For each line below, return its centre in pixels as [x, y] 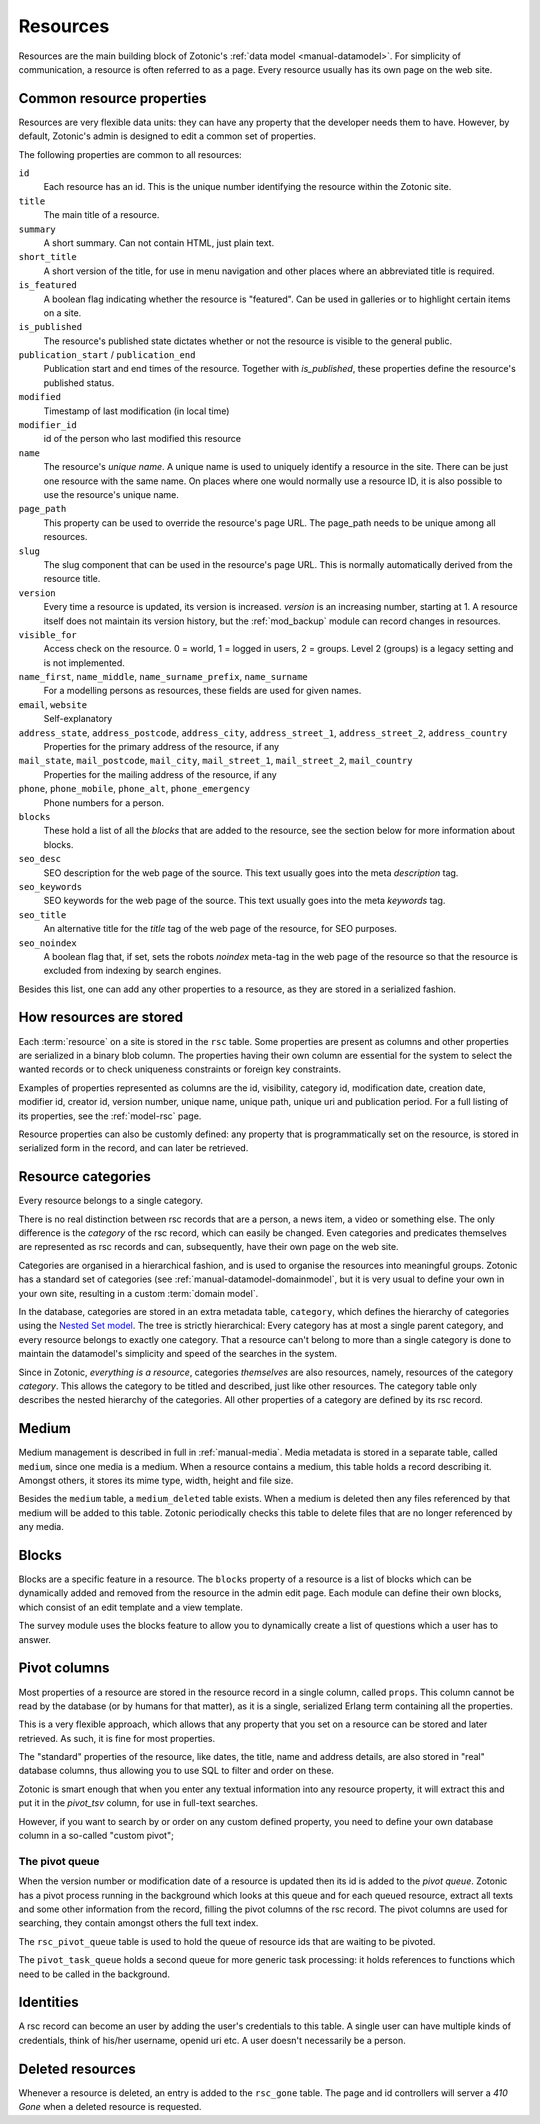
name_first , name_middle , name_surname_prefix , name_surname [163, 677]
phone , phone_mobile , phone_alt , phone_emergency [134, 789]
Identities [48, 2002]
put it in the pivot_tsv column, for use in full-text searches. [138, 1803]
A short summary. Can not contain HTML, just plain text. [159, 242]
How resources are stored [101, 1017]
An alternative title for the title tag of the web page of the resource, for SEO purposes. [220, 929]
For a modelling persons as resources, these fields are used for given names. [202, 691]
